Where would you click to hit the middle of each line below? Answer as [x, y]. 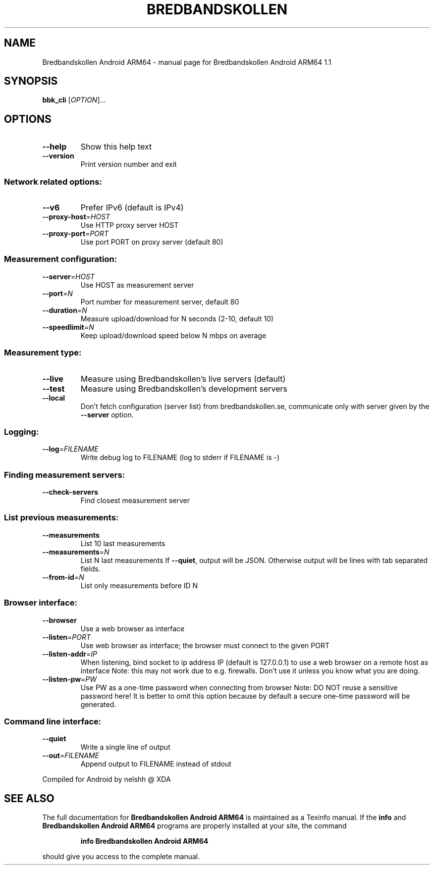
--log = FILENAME [70, 449]
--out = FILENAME [71, 756]
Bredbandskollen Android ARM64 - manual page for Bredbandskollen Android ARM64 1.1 [187, 62]
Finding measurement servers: [65, 475]
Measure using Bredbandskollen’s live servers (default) [183, 379]
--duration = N [65, 310]
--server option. [107, 414]
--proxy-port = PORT [76, 234]
